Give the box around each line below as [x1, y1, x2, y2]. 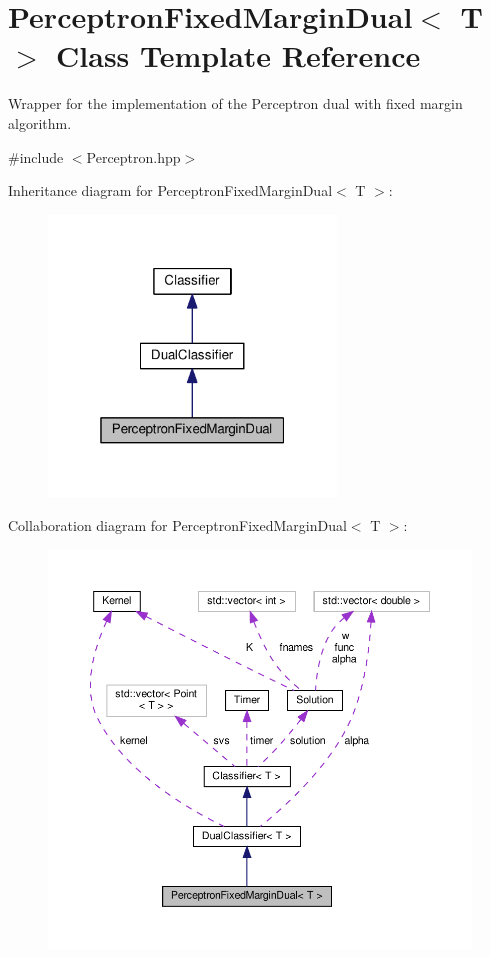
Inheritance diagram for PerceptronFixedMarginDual [8, 180, 333, 201]
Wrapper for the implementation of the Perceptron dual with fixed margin [8, 93, 463, 114]
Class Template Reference [56, 35, 421, 76]
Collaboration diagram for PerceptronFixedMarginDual [8, 514, 347, 535]
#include [8, 146, 64, 167]
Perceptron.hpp [86, 146, 181, 167]
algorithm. [8, 112, 72, 133]
